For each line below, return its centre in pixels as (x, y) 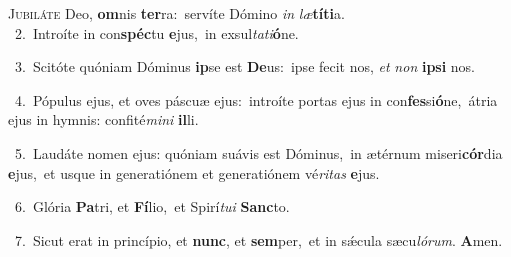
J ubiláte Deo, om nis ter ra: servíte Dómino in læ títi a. (176, 13)
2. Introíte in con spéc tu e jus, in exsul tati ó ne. (156, 32)
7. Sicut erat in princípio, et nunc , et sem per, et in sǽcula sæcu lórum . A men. (258, 239)
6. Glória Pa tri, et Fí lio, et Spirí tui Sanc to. (152, 206)
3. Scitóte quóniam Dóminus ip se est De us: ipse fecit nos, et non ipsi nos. (245, 66)
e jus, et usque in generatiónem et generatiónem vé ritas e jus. (194, 172)
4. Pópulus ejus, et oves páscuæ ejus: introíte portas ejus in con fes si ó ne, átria (256, 99)
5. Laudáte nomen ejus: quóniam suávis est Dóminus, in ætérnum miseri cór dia (258, 152)
